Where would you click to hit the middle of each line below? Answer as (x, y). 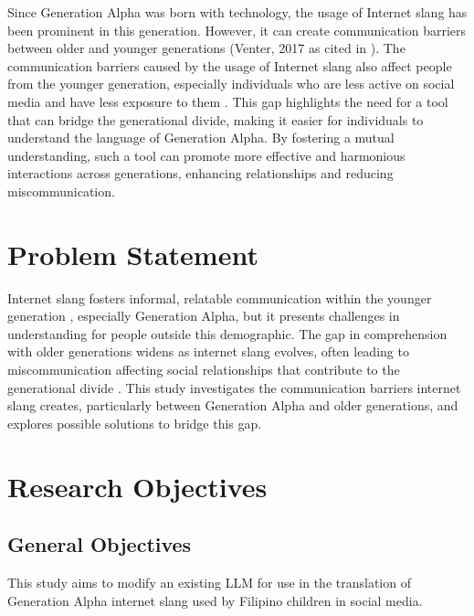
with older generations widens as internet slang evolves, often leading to (208, 351)
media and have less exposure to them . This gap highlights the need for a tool (228, 101)
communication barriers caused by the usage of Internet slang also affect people (230, 65)
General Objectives (100, 544)
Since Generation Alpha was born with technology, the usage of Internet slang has (237, 12)
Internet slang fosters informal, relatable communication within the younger (220, 297)
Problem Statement (133, 254)
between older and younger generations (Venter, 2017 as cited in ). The (206, 48)
